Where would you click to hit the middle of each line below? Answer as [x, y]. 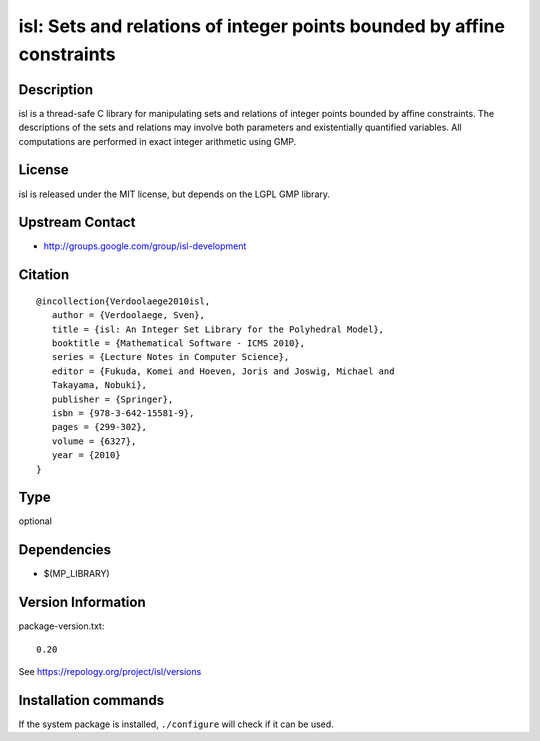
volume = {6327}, [94, 441]
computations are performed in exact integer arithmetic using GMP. [157, 141]
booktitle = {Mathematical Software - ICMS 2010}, [178, 343]
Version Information [82, 602]
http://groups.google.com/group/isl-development [145, 246]
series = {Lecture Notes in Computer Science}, [170, 357]
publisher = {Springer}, [112, 399]
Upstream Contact [77, 222]
